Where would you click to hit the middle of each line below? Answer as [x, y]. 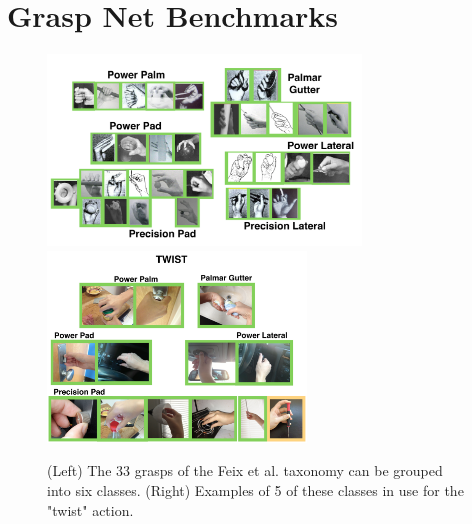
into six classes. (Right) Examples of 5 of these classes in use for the [255, 489]
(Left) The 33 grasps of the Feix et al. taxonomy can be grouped [245, 470]
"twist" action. [90, 509]
